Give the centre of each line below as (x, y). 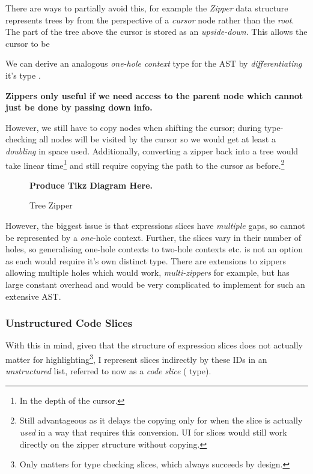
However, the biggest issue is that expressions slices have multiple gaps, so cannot (155, 225)
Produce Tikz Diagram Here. (91, 185)
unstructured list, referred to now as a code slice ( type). (108, 371)
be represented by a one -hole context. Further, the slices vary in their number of (153, 237)
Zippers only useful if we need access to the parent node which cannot (154, 95)
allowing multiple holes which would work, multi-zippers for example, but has (147, 272)
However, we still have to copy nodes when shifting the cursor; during (134, 127)
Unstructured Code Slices (69, 323)
